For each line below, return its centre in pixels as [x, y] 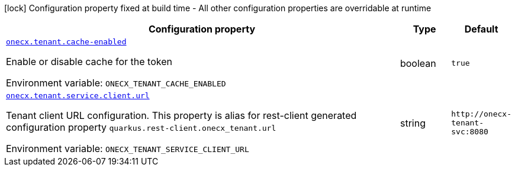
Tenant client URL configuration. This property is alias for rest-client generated [181, 115]
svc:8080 [470, 132]
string [413, 123]
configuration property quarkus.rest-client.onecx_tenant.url [141, 127]
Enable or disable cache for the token [89, 62]
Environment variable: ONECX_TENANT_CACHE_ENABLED [116, 83]
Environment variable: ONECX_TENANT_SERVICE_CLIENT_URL [128, 149]
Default [481, 29]
